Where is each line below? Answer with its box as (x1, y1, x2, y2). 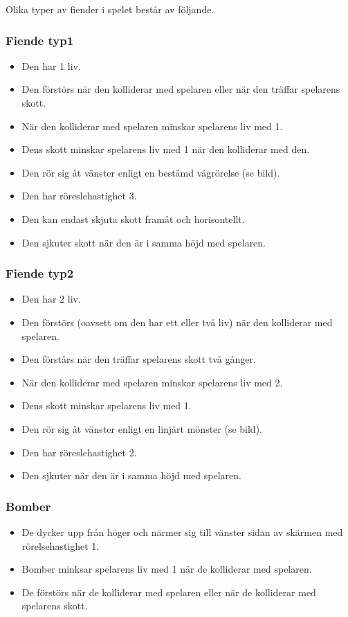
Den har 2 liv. (21, 292, 81, 306)
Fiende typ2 (6, 265, 74, 282)
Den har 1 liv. (21, 58, 81, 73)
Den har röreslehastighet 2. (21, 445, 137, 459)
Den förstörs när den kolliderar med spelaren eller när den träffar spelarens (21, 82, 340, 96)
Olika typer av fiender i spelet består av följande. (6, 2, 214, 16)
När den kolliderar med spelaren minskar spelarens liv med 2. (21, 375, 283, 389)
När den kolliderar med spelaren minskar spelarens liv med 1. (21, 118, 283, 133)
